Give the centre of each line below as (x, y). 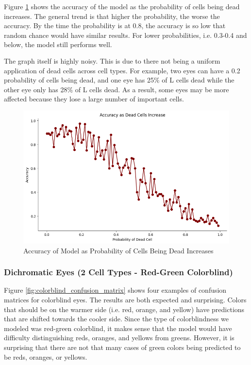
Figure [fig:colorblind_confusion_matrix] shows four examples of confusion (115, 290)
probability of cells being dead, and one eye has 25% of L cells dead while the (119, 80)
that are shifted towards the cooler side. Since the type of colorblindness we (116, 319)
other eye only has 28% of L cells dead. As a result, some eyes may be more (117, 89)
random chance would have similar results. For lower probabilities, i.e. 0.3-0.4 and (125, 35)
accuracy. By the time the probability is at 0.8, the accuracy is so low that (115, 25)
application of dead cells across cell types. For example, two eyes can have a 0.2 (122, 70)
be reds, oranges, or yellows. (46, 357)
